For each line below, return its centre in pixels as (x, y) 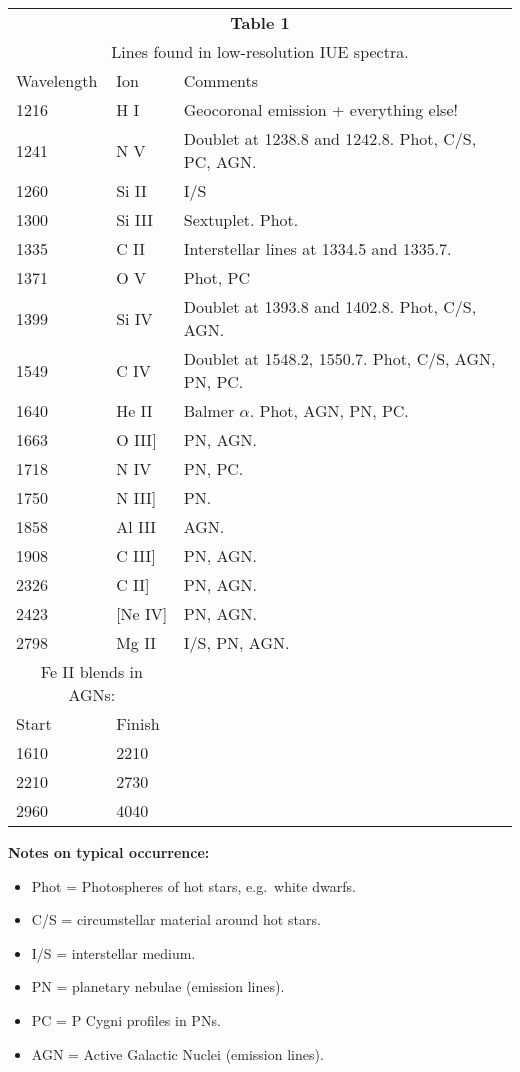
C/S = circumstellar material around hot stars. (176, 919)
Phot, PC (216, 277)
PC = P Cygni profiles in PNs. (126, 1019)
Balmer (209, 410)
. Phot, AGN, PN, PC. (329, 410)
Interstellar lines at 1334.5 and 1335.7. (317, 248)
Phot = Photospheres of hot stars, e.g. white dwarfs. (193, 885)
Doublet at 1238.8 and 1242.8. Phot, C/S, (330, 138)
